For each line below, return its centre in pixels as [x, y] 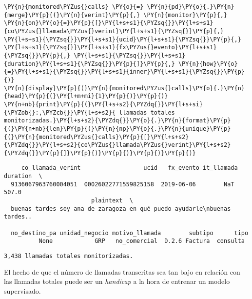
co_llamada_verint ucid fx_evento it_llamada [129, 168]
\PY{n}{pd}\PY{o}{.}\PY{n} [191, 7]
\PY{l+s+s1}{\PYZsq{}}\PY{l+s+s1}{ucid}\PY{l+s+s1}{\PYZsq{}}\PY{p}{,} [123, 39]
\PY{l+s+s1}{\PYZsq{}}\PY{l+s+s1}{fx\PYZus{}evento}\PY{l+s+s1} [110, 48]
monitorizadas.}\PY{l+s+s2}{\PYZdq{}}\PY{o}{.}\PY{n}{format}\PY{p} [117, 121]
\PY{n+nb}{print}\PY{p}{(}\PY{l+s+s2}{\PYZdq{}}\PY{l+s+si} [104, 104]
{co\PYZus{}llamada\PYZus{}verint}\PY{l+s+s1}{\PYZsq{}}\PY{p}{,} [114, 31]
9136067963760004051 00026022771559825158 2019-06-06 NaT [123, 184]
